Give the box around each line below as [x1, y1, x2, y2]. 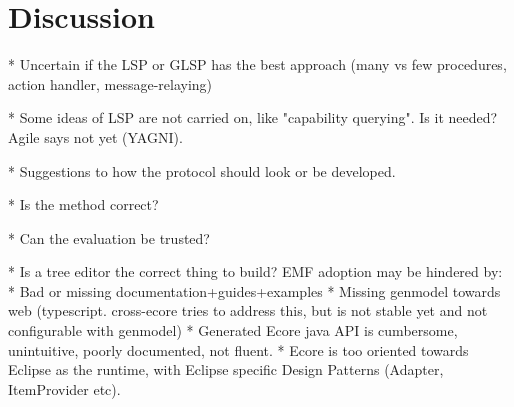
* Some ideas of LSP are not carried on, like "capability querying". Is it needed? [8, 107, 498, 128]
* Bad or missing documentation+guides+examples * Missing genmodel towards [8, 280, 501, 301]
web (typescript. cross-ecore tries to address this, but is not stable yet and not [8, 300, 488, 321]
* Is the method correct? [8, 194, 159, 215]
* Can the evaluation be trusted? [8, 227, 210, 248]
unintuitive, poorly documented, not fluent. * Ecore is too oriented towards [8, 339, 469, 360]
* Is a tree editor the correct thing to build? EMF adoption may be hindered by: [8, 261, 503, 282]
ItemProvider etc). [8, 378, 121, 399]
